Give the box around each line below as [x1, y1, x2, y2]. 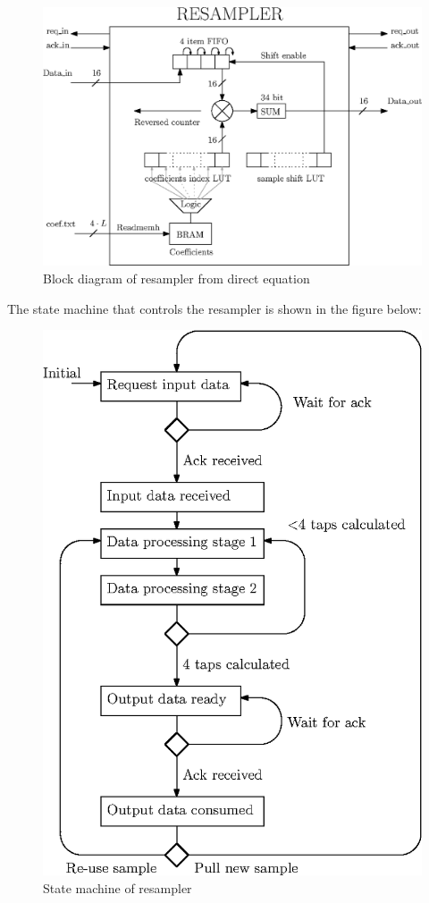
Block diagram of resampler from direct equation [43, 269, 310, 288]
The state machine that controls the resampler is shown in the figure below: [7, 299, 422, 317]
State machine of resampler [43, 878, 192, 897]
